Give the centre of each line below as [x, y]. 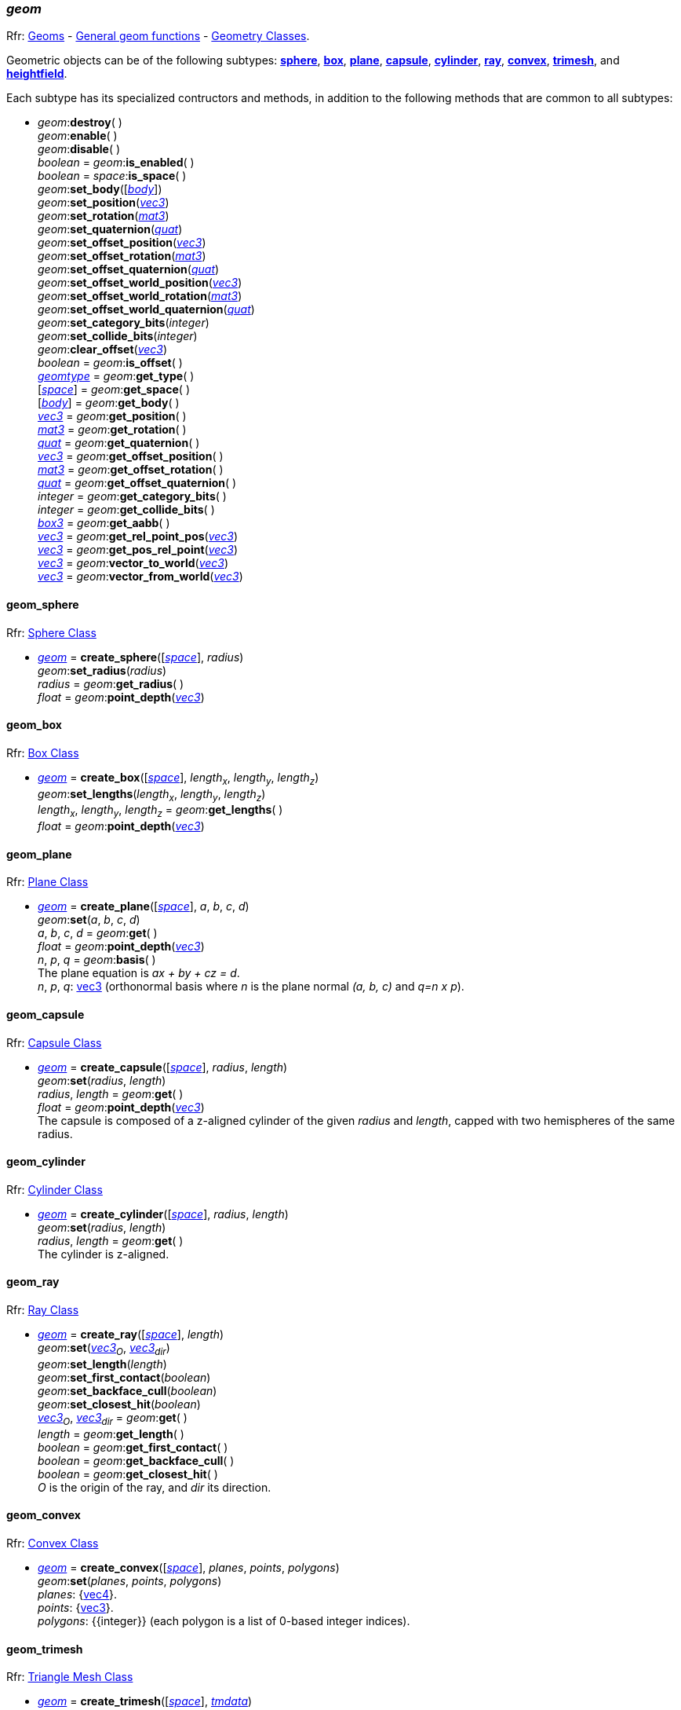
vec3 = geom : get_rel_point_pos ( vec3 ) [138, 536]
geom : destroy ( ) [80, 123]
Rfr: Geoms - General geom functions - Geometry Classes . [158, 36]
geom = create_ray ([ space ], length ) [131, 1335]
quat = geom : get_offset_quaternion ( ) [137, 483]
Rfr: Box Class [43, 752]
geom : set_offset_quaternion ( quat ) [129, 269]
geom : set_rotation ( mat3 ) [104, 216]
